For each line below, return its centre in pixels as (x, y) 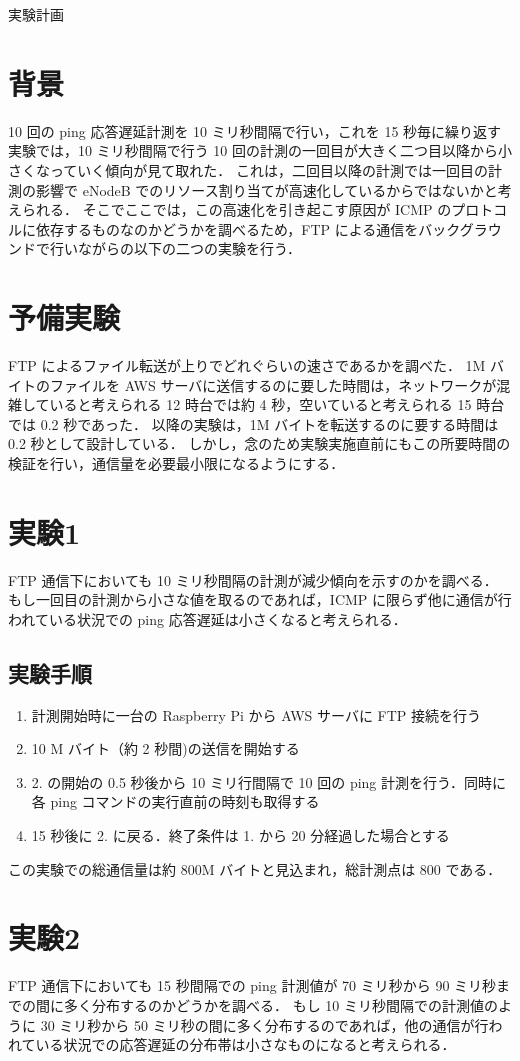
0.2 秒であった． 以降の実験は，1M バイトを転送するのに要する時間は (269, 423)
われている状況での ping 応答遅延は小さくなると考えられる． (207, 618)
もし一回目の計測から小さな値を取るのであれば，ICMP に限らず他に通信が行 (260, 599)
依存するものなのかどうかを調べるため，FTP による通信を (227, 228)
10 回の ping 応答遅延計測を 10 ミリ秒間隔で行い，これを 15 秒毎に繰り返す (255, 130)
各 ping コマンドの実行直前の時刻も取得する (175, 801)
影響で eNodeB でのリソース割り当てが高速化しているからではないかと (266, 189)
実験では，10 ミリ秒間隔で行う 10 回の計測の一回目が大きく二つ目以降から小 (260, 150)
